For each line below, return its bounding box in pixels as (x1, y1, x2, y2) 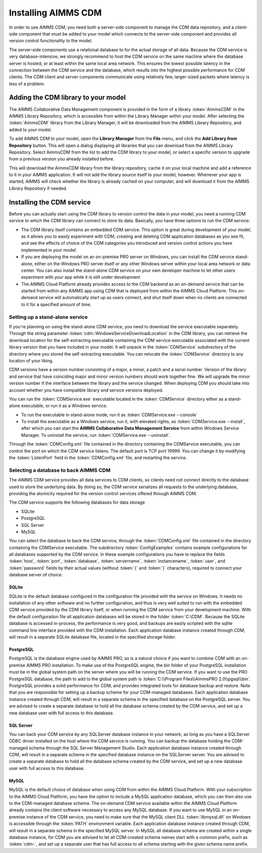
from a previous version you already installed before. (9, 156, 115, 162)
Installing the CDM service (9, 198, 91, 206)
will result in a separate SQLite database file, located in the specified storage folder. (9, 634, 177, 640)
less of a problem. (9, 81, 46, 87)
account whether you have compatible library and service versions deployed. (9, 387, 164, 393)
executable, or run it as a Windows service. (21, 403, 108, 409)
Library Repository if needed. (9, 185, 67, 191)
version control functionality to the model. (9, 38, 93, 44)
